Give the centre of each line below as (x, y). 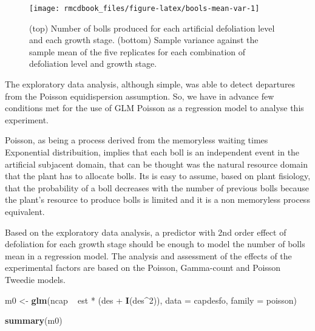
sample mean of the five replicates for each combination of (137, 51)
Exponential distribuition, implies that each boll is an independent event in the (152, 152)
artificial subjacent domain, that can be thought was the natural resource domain (156, 164)
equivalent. (25, 211)
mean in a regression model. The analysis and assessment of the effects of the (148, 255)
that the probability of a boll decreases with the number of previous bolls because (157, 187)
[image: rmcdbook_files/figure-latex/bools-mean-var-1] (144, 9)
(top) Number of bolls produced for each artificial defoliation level (152, 28)
